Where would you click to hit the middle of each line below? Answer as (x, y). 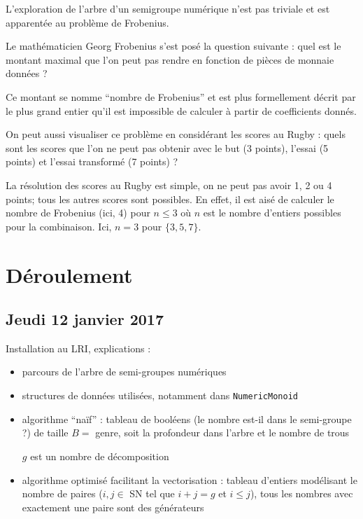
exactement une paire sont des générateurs (113, 507)
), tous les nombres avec (301, 493)
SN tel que (152, 493)
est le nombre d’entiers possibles (272, 213)
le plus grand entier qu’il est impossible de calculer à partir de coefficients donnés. (181, 110)
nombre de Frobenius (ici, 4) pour (78, 213)
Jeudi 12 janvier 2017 (85, 319)
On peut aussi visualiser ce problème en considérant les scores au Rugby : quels (176, 134)
